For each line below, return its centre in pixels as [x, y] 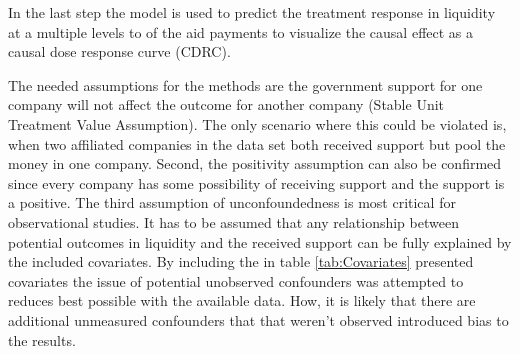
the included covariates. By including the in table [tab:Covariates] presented [241, 261]
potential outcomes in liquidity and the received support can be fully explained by [260, 241]
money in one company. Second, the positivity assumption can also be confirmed [255, 163]
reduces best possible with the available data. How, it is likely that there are [242, 300]
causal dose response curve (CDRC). [119, 51]
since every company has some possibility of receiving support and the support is [256, 182]
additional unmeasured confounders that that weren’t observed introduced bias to [258, 319]
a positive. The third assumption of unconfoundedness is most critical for [232, 202]
